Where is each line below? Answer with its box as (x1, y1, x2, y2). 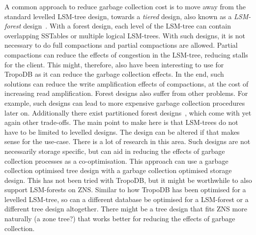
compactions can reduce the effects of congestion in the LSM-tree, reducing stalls (4, 49, 248, 59)
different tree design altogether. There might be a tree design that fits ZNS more (4, 204, 247, 214)
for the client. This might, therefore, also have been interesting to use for (4, 59, 224, 69)
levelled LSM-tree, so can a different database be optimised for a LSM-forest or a (4, 194, 249, 204)
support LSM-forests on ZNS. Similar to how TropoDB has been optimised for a (4, 184, 246, 195)
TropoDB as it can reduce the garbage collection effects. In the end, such (4, 69, 224, 79)
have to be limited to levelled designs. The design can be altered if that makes (4, 126, 240, 137)
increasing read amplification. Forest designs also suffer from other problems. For (4, 88, 248, 98)
